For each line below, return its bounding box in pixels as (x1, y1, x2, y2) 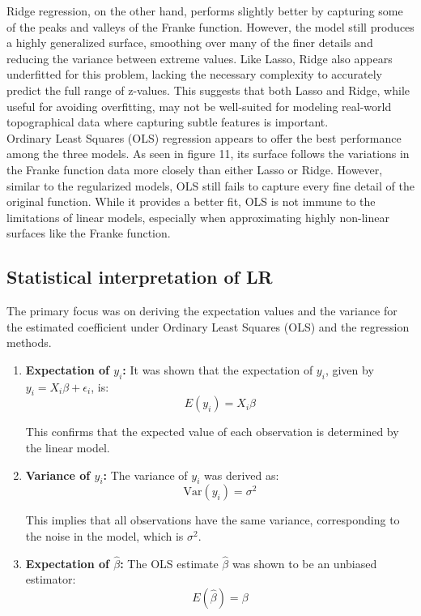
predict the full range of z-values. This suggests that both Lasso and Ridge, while (6, 81, 410, 98)
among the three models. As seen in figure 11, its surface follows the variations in (6, 145, 410, 162)
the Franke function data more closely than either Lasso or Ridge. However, (6, 160, 383, 178)
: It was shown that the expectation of (122, 361, 313, 378)
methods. (6, 334, 52, 351)
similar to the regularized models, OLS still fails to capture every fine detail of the (6, 177, 415, 194)
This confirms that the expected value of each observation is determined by (25, 423, 399, 440)
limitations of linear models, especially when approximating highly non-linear (6, 208, 389, 225)
